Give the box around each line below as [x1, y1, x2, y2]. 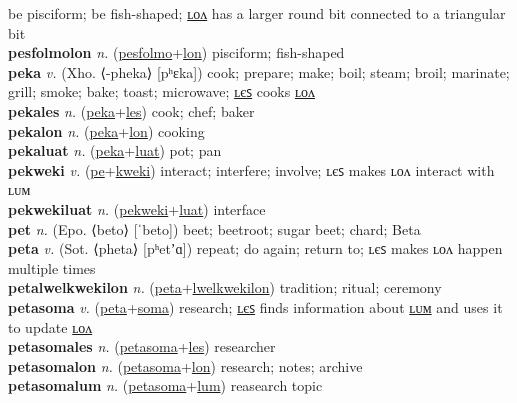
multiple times [8, 257, 96, 278]
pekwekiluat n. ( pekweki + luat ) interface [8, 198, 266, 219]
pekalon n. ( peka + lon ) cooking [8, 120, 205, 141]
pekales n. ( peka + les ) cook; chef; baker [8, 100, 255, 121]
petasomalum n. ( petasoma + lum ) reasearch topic [8, 375, 323, 396]
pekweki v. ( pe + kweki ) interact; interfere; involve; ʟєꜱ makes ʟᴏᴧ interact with [8, 159, 495, 180]
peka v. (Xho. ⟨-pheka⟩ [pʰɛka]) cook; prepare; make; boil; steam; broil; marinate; [8, 61, 510, 82]
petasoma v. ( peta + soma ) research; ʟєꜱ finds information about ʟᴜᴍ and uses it [8, 296, 503, 317]
